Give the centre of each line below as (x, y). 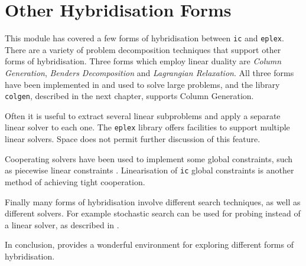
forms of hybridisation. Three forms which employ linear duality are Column (143, 61)
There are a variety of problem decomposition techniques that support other (143, 49)
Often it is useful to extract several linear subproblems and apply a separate (143, 115)
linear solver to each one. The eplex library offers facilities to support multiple (147, 127)
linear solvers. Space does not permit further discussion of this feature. (133, 139)
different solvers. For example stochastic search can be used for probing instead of (153, 213)
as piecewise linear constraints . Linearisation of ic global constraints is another (149, 170)
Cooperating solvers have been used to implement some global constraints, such (149, 158)
